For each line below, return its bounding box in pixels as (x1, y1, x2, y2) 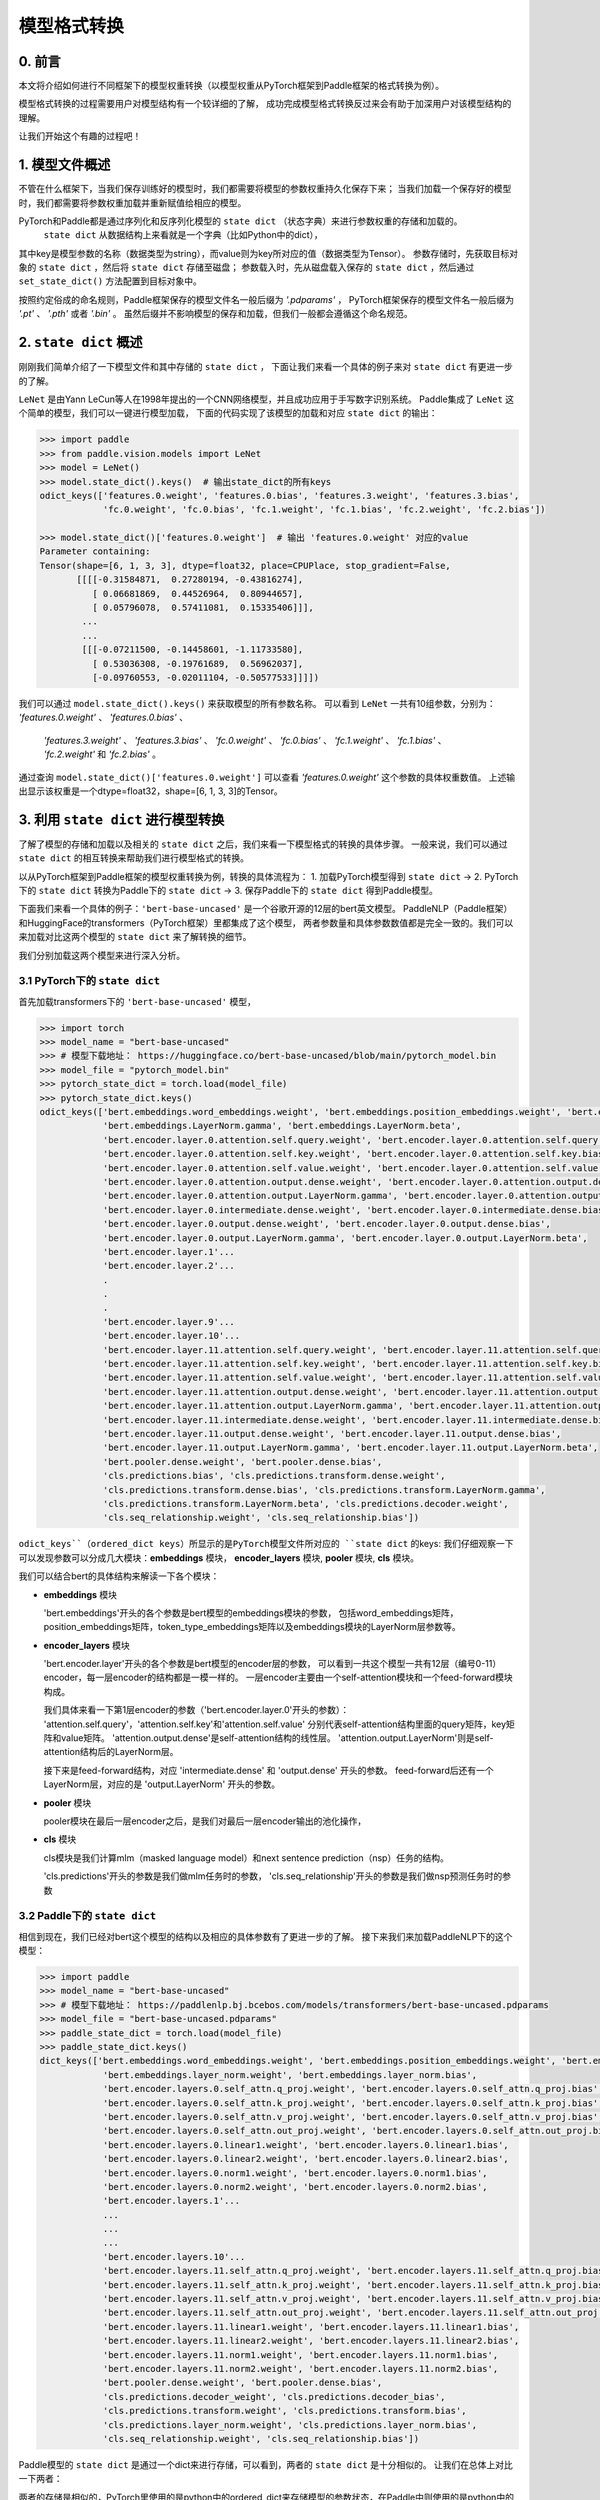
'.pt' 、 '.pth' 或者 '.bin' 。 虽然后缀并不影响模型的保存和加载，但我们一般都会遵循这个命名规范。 (18, 308, 414, 320)
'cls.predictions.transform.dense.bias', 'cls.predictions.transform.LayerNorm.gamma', (102, 1484, 546, 1495)
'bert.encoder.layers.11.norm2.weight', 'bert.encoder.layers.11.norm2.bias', (102, 2363, 499, 2374)
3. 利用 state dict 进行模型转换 (18, 811, 225, 828)
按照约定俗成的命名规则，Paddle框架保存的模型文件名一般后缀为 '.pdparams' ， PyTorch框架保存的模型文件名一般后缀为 (18, 293, 515, 305)
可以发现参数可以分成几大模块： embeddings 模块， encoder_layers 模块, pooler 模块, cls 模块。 (18, 1551, 420, 1564)
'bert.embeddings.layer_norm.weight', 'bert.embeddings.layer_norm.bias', (102, 2069, 478, 2080)
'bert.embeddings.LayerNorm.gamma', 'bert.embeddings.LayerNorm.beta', (102, 1120, 462, 1132)
